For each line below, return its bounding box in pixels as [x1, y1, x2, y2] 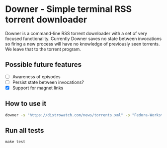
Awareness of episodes [12, 73, 61, 80]
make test [5, 140, 26, 145]
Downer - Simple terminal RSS [5, 3, 132, 15]
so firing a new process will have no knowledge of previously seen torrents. [5, 41, 160, 47]
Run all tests [5, 126, 44, 135]
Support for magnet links [12, 85, 64, 91]
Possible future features [5, 60, 82, 69]
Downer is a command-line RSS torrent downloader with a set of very [5, 30, 148, 36]
